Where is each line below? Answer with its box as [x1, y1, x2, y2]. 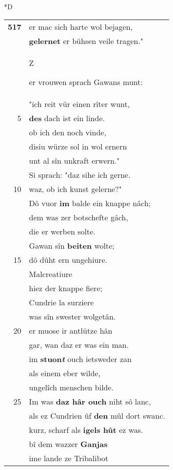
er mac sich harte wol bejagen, [29, 21, 133, 32]
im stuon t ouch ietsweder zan [29, 353, 132, 364]
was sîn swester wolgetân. [29, 310, 116, 322]
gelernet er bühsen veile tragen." [29, 35, 143, 46]
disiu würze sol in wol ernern [29, 140, 127, 152]
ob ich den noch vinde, [29, 126, 106, 138]
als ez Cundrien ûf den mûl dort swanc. [29, 409, 165, 421]
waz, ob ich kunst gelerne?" [29, 183, 122, 194]
